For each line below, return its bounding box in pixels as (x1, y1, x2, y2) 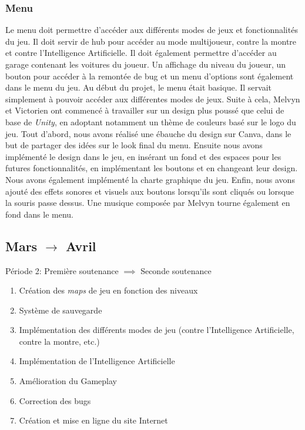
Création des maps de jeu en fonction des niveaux (19, 284, 198, 296)
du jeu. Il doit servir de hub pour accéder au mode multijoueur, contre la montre (5, 35, 297, 47)
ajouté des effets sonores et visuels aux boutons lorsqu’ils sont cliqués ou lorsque (5, 185, 294, 197)
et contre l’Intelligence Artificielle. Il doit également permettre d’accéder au (5, 46, 277, 59)
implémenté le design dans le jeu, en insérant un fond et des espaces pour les (5, 150, 281, 162)
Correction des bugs (19, 394, 91, 406)
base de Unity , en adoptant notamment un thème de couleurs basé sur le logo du (5, 115, 296, 128)
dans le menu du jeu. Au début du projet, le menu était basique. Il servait (5, 81, 272, 94)
